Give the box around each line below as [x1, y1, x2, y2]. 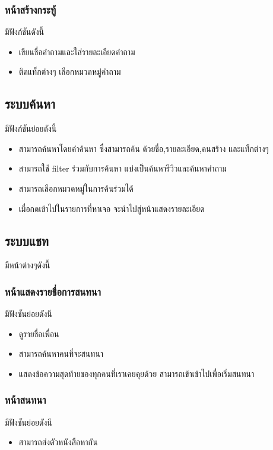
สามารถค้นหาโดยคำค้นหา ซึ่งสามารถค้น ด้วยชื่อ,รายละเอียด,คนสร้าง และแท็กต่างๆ [18, 142, 269, 154]
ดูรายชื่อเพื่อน [18, 327, 59, 340]
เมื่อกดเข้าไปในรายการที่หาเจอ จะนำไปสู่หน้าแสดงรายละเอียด [18, 202, 205, 214]
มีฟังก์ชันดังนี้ [5, 26, 45, 38]
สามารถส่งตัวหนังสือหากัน [18, 436, 98, 448]
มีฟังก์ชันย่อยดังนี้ [5, 122, 57, 135]
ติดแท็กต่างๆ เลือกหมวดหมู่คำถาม [18, 65, 121, 78]
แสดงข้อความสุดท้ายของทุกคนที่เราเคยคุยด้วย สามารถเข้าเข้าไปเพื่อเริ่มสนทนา [18, 367, 255, 379]
